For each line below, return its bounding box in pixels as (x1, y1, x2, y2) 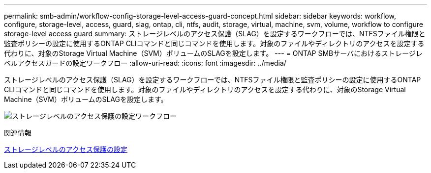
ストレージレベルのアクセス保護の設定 (4, 145, 128, 153)
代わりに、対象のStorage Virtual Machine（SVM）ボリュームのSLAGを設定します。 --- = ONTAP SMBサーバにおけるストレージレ (4, 49, 423, 57)
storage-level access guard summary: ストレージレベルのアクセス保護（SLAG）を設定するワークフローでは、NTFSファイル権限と (4, 29, 426, 38)
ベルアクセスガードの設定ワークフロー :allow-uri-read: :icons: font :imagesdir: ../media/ (4, 59, 286, 67)
